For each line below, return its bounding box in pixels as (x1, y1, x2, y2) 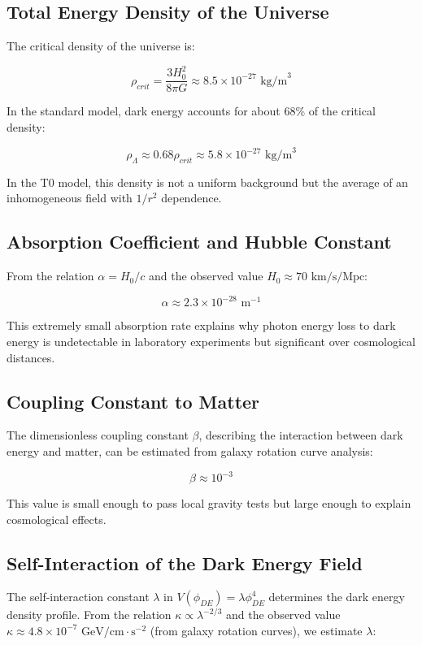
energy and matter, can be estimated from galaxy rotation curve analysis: (7, 442, 373, 459)
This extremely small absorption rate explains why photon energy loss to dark (7, 317, 396, 334)
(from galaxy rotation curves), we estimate (150, 621, 363, 639)
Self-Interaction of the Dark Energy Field (7, 550, 363, 575)
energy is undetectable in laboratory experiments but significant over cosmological (7, 332, 415, 349)
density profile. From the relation (7, 606, 172, 623)
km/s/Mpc (311, 271, 365, 284)
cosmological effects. (7, 510, 107, 527)
